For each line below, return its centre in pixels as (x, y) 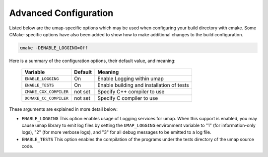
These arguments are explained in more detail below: (63, 109)
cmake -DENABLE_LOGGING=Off (54, 48)
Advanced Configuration (61, 13)
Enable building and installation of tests (143, 85)
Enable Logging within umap (131, 78)
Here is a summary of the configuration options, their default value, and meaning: (92, 61)
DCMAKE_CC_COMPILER (47, 98)
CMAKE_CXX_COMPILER (47, 92)
